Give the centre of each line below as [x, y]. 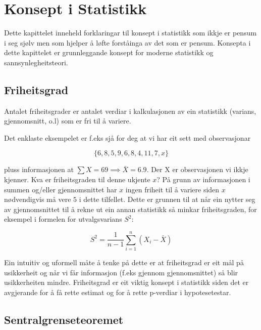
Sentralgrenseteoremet [64, 319]
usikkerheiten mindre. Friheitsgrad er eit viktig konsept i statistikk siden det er [126, 282]
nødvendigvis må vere [38, 199]
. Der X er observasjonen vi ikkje [197, 169]
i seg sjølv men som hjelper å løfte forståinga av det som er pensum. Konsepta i [127, 42]
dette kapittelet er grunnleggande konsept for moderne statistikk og [109, 52]
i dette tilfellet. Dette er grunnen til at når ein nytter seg [167, 199]
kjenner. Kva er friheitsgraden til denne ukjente [77, 179]
